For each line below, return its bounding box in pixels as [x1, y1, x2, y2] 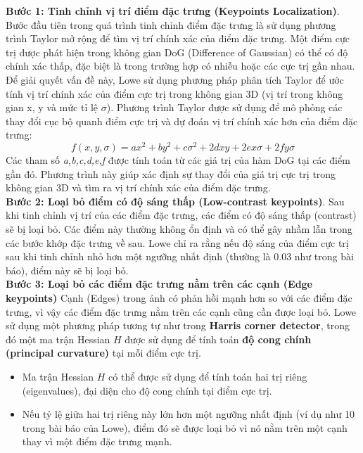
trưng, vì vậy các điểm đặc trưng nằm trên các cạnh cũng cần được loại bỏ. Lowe [6, 304, 357, 319]
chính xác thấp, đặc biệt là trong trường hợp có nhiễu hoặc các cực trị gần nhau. [6, 58, 355, 73]
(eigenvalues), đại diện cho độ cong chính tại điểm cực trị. [22, 383, 272, 397]
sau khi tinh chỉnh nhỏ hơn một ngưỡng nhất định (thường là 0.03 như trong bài [6, 249, 354, 264]
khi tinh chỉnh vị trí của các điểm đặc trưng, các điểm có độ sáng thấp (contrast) [6, 208, 357, 222]
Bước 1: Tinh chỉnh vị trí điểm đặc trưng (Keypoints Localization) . [6, 4, 340, 18]
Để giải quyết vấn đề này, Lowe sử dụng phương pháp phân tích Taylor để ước [6, 72, 344, 87]
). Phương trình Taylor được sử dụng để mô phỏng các [106, 100, 343, 115]
